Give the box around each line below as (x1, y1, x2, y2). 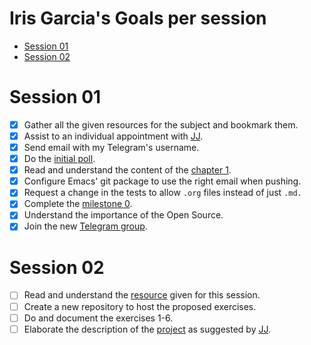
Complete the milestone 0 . (23, 198, 133, 210)
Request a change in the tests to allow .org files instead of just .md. (23, 187, 302, 199)
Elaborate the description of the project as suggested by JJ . (23, 323, 272, 335)
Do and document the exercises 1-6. (23, 312, 174, 324)
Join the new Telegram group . (23, 220, 148, 232)
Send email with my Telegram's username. (23, 142, 200, 153)
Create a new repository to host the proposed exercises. (23, 300, 257, 312)
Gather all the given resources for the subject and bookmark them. (23, 118, 299, 131)
